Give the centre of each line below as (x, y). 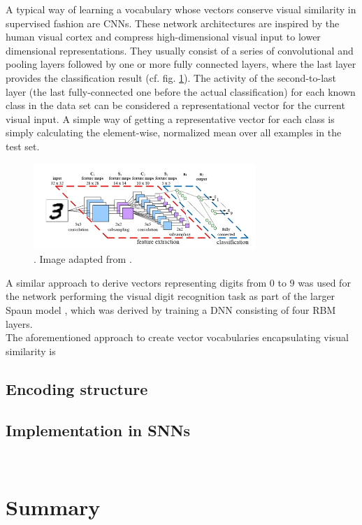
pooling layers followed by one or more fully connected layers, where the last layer (181, 64)
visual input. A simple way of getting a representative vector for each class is (170, 118)
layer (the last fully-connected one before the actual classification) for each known (181, 91)
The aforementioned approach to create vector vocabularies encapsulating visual (177, 337)
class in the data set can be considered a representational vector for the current (175, 105)
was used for (324, 282)
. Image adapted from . (83, 259)
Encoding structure (77, 388)
